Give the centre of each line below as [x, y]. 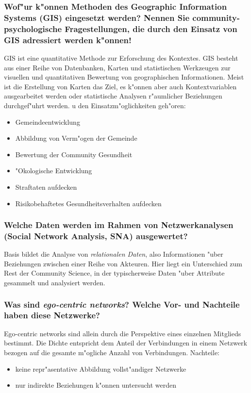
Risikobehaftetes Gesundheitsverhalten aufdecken [88, 203]
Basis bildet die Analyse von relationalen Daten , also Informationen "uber [114, 254]
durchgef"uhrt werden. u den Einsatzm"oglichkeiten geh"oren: [95, 105]
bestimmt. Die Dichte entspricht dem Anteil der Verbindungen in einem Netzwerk [125, 343]
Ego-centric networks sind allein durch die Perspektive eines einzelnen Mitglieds [123, 333]
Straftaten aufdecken [46, 187]
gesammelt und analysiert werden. [55, 283]
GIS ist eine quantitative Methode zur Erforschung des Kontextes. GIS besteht [121, 57]
